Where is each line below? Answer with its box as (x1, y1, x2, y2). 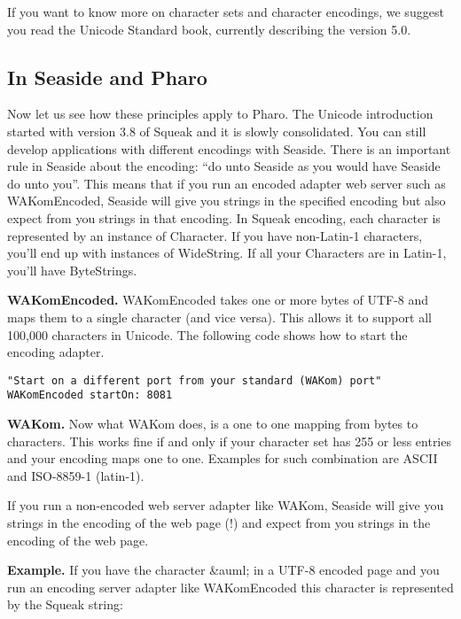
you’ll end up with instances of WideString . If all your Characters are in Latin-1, (7, 244, 447, 262)
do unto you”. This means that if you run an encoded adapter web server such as (7, 174, 446, 192)
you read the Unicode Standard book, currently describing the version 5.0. (7, 19, 411, 38)
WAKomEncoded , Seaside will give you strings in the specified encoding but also (7, 191, 446, 210)
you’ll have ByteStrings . (7, 260, 137, 279)
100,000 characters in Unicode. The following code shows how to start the (7, 325, 408, 344)
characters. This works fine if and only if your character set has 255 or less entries (7, 431, 451, 450)
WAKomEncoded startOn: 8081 (7, 389, 173, 402)
